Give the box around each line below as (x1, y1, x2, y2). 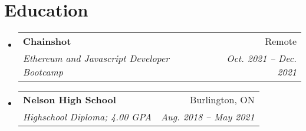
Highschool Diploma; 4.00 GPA (22, 110, 152, 124)
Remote (265, 34, 297, 48)
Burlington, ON (190, 93, 255, 107)
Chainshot (22, 34, 71, 48)
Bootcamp (22, 65, 63, 79)
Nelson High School (22, 93, 116, 107)
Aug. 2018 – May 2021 (160, 110, 255, 124)
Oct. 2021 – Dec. (226, 51, 297, 65)
